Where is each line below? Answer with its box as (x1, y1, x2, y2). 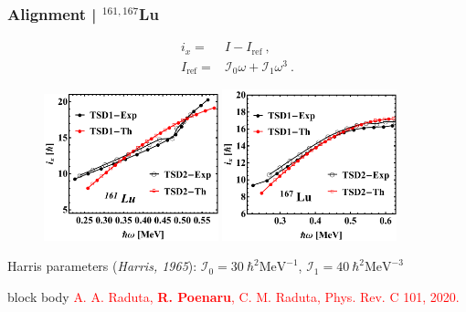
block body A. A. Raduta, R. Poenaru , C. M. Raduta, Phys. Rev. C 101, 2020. (7, 286, 460, 306)
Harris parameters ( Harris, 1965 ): (7, 256, 197, 276)
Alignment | (7, 2, 97, 25)
